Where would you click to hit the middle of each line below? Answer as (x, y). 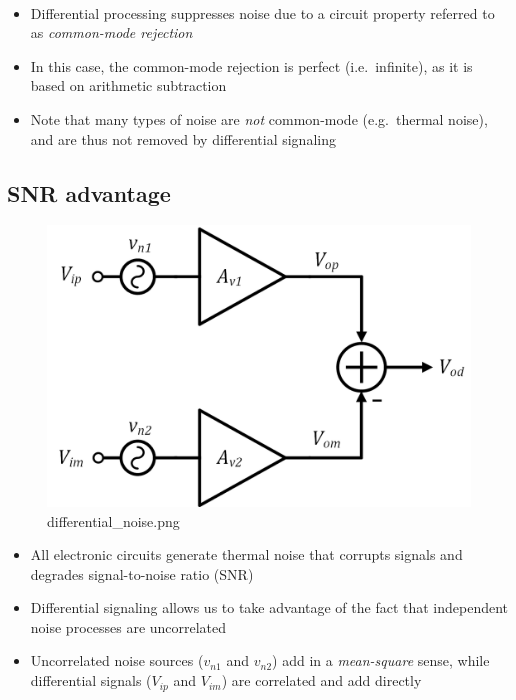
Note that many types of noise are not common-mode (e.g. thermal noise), (259, 118)
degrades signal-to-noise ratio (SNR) (142, 573)
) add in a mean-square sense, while (381, 660)
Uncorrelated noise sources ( (117, 660)
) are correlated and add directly (321, 680)
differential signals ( (91, 680)
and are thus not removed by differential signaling (183, 138)
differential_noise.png (113, 520)
